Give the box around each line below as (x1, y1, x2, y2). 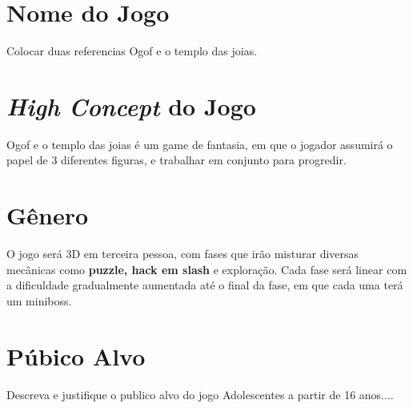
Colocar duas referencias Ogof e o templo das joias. (6, 42, 258, 59)
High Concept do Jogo (6, 89, 256, 123)
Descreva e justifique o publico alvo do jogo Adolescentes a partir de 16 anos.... (6, 386, 394, 402)
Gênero (6, 199, 89, 232)
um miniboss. (6, 292, 72, 309)
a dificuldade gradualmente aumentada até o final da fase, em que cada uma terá (6, 277, 403, 293)
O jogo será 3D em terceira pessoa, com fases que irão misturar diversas (6, 245, 359, 262)
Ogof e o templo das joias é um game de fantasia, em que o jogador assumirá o (6, 135, 393, 152)
